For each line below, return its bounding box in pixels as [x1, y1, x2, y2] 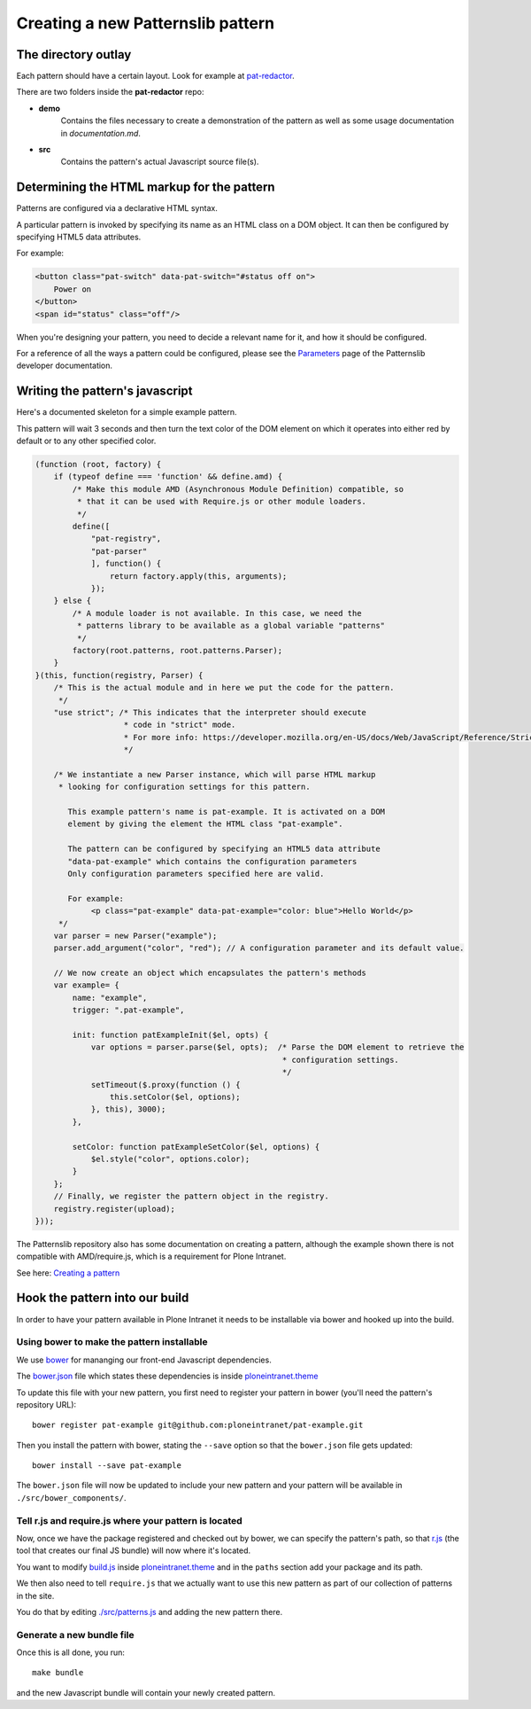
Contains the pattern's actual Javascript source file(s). [60, 156, 259, 168]
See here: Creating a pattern [16, 1268, 120, 1278]
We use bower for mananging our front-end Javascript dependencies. [16, 1354, 272, 1365]
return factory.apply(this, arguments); [109, 571, 288, 581]
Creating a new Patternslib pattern [16, 13, 274, 33]
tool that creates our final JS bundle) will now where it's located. [16, 1545, 251, 1556]
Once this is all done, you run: [16, 1647, 126, 1658]
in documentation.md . [60, 128, 142, 138]
